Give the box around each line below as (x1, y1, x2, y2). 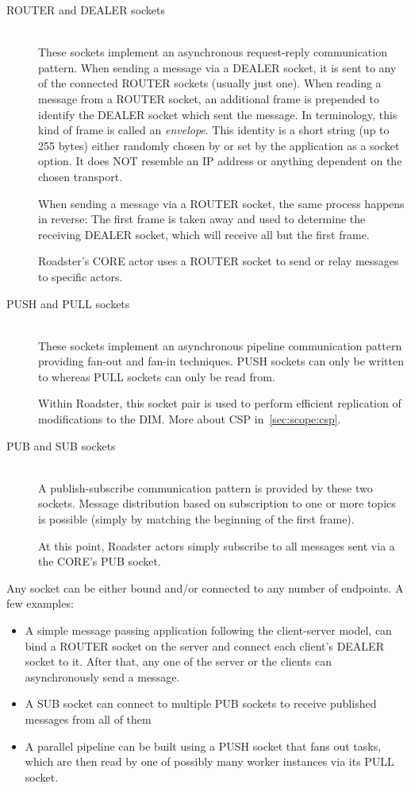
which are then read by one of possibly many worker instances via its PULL (25, 753, 394, 770)
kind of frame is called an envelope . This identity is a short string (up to (38, 122, 390, 138)
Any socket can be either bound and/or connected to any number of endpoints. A (6, 579, 404, 596)
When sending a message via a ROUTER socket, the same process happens (38, 195, 405, 211)
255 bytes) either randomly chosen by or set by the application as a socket (38, 137, 400, 153)
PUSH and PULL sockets (6, 295, 130, 311)
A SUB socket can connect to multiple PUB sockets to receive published (25, 695, 377, 712)
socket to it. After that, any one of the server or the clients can (25, 653, 332, 670)
